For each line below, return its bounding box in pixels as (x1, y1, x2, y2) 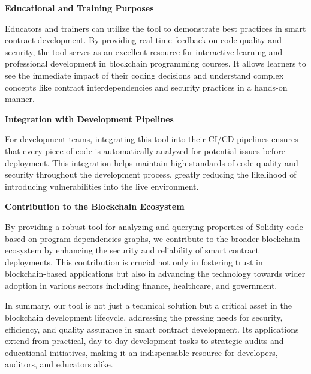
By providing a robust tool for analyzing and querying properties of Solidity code (5, 220, 303, 232)
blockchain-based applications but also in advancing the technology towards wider (5, 267, 306, 280)
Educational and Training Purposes (5, 2, 154, 14)
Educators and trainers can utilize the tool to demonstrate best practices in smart (5, 22, 306, 34)
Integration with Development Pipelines (5, 112, 174, 125)
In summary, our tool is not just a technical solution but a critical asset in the (5, 299, 292, 312)
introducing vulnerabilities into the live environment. (5, 179, 199, 192)
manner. (5, 92, 35, 105)
